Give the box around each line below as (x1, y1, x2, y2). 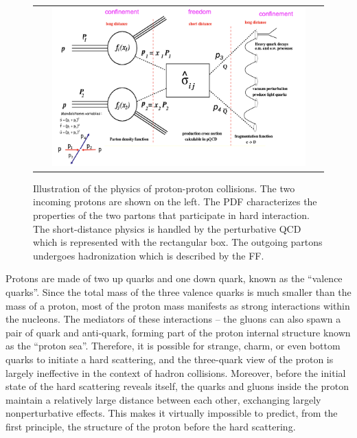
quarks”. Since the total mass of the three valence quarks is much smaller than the (5, 284, 352, 299)
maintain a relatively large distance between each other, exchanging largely (5, 392, 321, 406)
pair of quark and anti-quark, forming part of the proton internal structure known (5, 325, 351, 339)
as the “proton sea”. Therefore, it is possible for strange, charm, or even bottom (5, 338, 341, 353)
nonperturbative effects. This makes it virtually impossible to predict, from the (5, 406, 338, 420)
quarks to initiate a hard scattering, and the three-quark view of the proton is (5, 351, 334, 366)
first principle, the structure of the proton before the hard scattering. (5, 419, 296, 433)
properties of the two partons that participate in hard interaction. (33, 208, 310, 222)
